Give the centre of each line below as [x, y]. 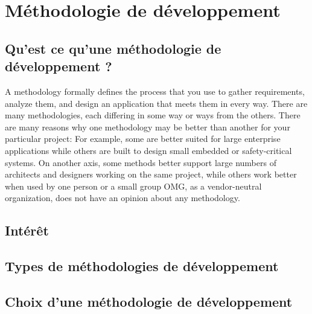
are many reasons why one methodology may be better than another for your [148, 127]
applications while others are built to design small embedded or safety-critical [148, 150]
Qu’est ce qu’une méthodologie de [113, 48]
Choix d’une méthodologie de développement [149, 301]
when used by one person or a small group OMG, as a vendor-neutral [133, 186]
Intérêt [27, 230]
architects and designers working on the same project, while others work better [151, 174]
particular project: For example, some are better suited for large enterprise [143, 139]
